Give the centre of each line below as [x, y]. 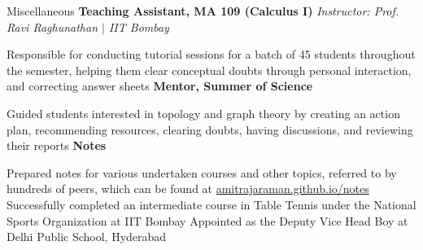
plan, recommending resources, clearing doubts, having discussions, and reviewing [210, 129]
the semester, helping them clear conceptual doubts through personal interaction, [209, 70]
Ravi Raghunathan [52, 26]
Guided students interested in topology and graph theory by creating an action [203, 113]
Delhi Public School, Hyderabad [87, 237]
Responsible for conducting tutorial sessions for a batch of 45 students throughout [211, 54]
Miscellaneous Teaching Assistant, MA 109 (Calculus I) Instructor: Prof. [203, 11]
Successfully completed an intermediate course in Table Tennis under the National [211, 204]
